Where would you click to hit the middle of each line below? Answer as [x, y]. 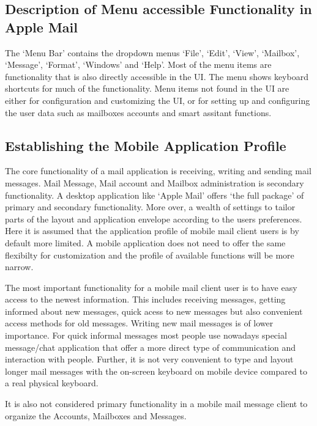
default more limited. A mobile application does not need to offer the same [145, 242]
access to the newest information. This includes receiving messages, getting [145, 299]
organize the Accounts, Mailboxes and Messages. [96, 415]
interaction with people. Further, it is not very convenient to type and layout [149, 359]
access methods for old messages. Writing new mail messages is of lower [139, 323]
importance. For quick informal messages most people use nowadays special [146, 335]
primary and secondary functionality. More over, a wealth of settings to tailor [150, 207]
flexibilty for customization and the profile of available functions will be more [150, 255]
